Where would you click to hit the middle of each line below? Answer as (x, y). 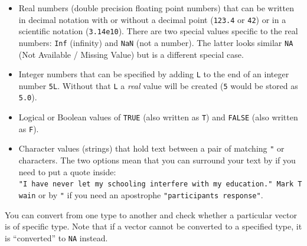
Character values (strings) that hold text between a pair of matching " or (151, 148)
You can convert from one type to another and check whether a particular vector (151, 214)
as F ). (29, 128)
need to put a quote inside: (67, 171)
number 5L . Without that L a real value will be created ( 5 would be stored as (158, 85)
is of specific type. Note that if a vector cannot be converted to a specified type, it (153, 226)
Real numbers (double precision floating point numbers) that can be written (156, 8)
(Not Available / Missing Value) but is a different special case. (131, 54)
